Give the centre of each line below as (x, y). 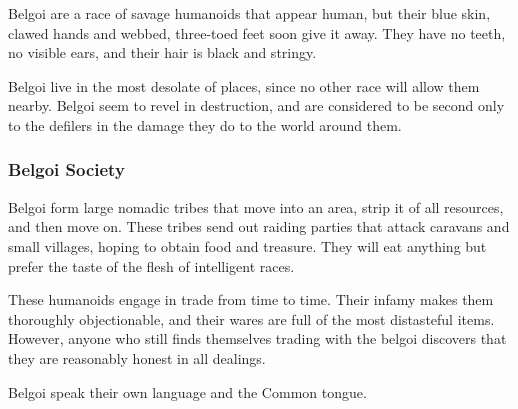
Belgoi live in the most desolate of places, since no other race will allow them (244, 85)
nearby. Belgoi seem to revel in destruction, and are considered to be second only (256, 105)
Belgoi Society (66, 169)
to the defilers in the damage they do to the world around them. (205, 124)
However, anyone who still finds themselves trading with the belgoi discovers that (257, 338)
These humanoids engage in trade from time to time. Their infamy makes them (251, 299)
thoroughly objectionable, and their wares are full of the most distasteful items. (251, 318)
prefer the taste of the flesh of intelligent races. (151, 265)
